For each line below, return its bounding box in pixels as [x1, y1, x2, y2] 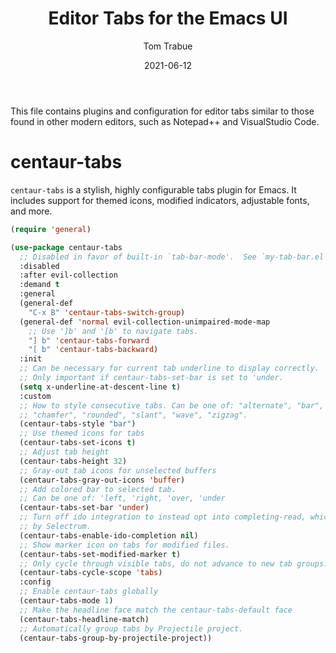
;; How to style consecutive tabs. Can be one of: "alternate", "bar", [19, 400, 325, 411]
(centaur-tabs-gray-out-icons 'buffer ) [19, 475, 186, 485]
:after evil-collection [19, 270, 118, 281]
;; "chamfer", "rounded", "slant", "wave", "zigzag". [19, 410, 248, 420]
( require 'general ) [10, 224, 92, 234]
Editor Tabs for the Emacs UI [48, 7, 288, 30]
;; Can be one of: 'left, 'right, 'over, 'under [19, 493, 226, 504]
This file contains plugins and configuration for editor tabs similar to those [10, 105, 315, 117]
